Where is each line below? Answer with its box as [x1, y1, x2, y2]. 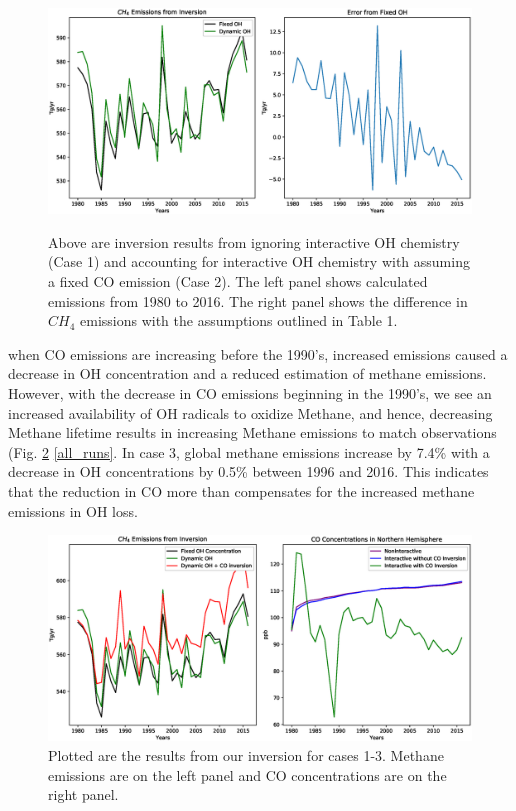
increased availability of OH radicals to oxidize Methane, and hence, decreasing [8, 402, 493, 423]
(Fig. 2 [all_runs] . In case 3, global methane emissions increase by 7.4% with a [8, 441, 490, 462]
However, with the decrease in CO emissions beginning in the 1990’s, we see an [8, 382, 492, 403]
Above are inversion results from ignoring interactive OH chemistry [48, 231, 460, 252]
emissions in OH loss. [8, 500, 138, 521]
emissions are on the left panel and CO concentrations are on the [48, 764, 447, 785]
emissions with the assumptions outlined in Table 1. [80, 310, 398, 331]
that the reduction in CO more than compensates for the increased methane [8, 480, 475, 501]
